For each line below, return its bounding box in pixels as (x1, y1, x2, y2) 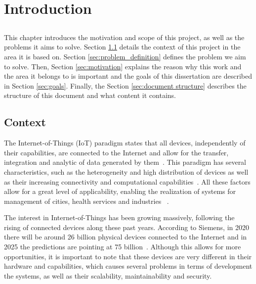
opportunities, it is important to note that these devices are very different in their (4, 251, 252, 261)
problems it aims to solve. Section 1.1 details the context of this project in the (4, 42, 241, 52)
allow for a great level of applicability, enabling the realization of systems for (4, 186, 236, 196)
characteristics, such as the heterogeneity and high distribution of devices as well (4, 166, 249, 177)
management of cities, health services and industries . (4, 195, 169, 206)
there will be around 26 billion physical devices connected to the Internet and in (4, 232, 247, 242)
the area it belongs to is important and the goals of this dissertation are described (4, 71, 253, 81)
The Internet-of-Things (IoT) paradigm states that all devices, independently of (4, 138, 246, 148)
